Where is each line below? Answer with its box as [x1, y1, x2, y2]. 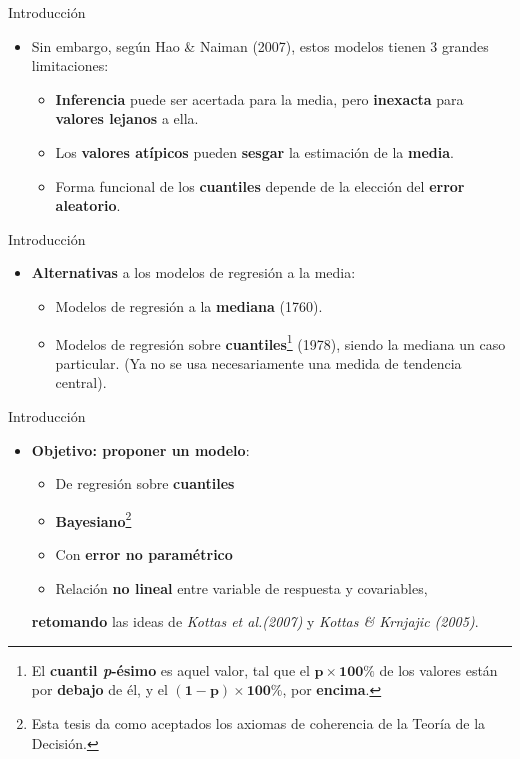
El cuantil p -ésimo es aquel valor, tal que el [31, 659, 310, 680]
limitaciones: [31, 55, 109, 76]
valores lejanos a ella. [55, 108, 199, 129]
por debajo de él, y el [31, 679, 168, 700]
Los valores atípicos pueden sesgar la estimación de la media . [55, 141, 454, 162]
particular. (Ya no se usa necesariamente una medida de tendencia [55, 352, 462, 373]
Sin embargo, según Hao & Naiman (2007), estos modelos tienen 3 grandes [31, 35, 489, 56]
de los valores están [379, 659, 498, 680]
